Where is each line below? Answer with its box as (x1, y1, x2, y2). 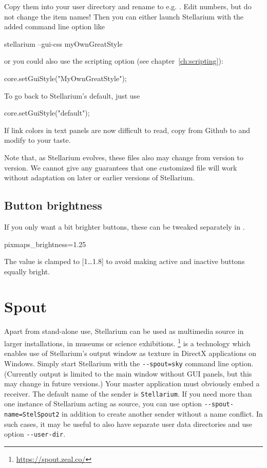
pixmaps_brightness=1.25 (4, 238, 86, 249)
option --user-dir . (4, 428, 66, 439)
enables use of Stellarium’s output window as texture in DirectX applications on (4, 348, 257, 359)
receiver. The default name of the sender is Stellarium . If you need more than (4, 388, 252, 399)
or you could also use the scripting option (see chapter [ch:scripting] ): (4, 55, 223, 66)
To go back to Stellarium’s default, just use (4, 90, 140, 101)
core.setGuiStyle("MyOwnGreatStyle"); (4, 72, 127, 83)
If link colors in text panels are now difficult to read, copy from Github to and (4, 124, 251, 135)
